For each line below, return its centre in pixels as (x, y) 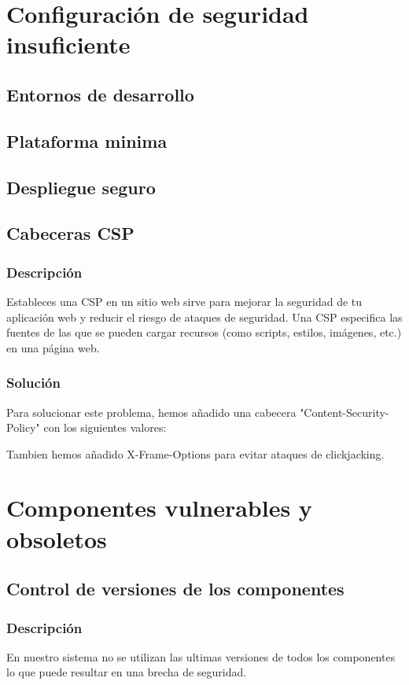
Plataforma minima (87, 140)
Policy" (23, 427)
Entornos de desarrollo (100, 94)
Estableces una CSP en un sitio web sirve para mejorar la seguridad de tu (184, 301)
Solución (33, 383)
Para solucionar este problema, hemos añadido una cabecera (151, 412)
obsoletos (57, 538)
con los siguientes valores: (105, 427)
